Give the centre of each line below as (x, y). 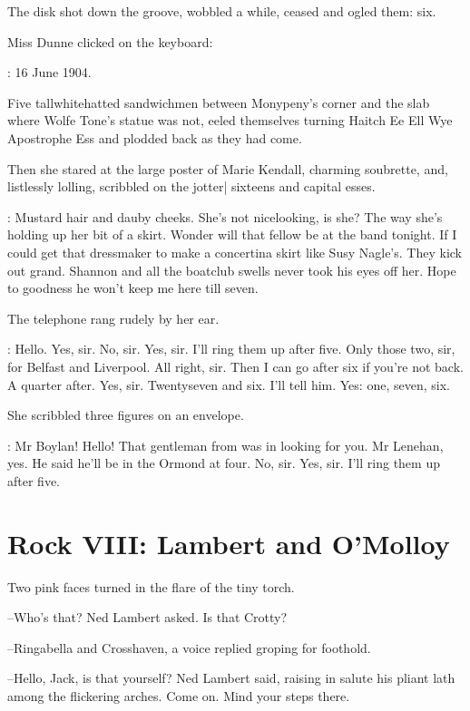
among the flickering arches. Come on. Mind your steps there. (179, 695)
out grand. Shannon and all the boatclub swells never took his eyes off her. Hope (232, 270)
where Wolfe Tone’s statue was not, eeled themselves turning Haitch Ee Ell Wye (230, 120)
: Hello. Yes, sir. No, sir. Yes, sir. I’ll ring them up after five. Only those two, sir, (231, 349)
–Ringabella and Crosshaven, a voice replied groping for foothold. (189, 647)
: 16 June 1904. (49, 72)
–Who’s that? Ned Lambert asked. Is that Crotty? (147, 617)
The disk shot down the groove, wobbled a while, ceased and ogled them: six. (222, 11)
